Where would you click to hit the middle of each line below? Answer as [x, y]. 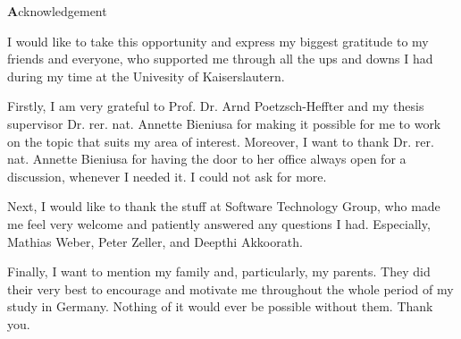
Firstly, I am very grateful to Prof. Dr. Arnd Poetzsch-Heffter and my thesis [216, 106]
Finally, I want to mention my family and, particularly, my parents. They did [219, 271]
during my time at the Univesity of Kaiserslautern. [146, 76]
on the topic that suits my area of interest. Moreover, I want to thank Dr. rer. [221, 141]
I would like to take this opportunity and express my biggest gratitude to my [218, 41]
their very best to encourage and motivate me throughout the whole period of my [230, 288]
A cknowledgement [57, 11]
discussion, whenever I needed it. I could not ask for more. [167, 176]
